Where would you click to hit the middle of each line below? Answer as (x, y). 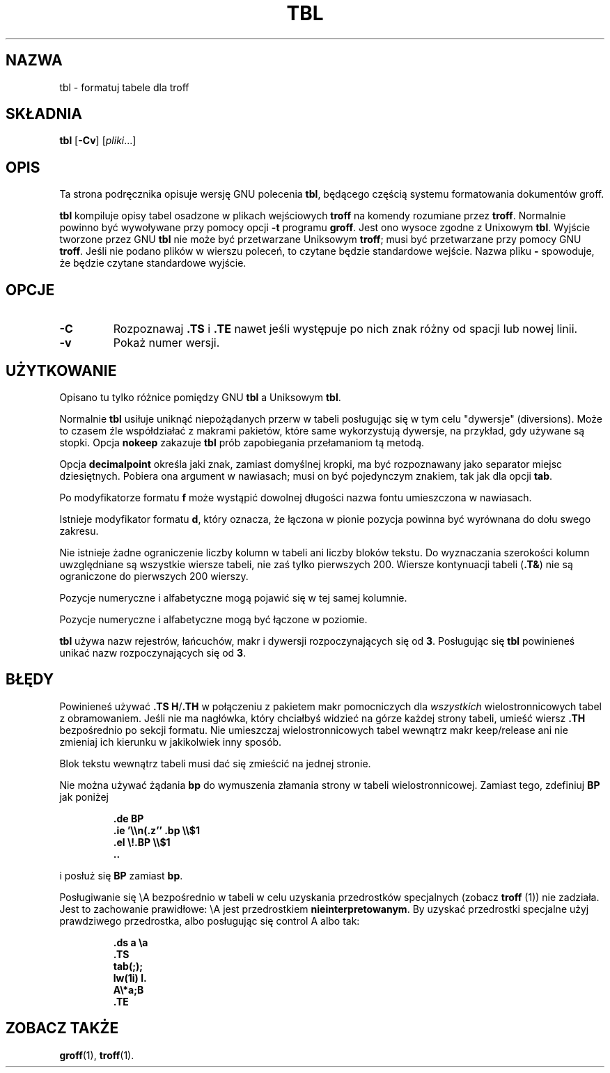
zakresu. (79, 531)
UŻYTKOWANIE (61, 370)
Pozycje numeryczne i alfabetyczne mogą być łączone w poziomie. (213, 619)
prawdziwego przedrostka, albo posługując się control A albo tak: (210, 921)
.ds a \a (131, 942)
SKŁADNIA (44, 114)
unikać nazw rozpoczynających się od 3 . (153, 652)
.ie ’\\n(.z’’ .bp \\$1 (156, 830)
